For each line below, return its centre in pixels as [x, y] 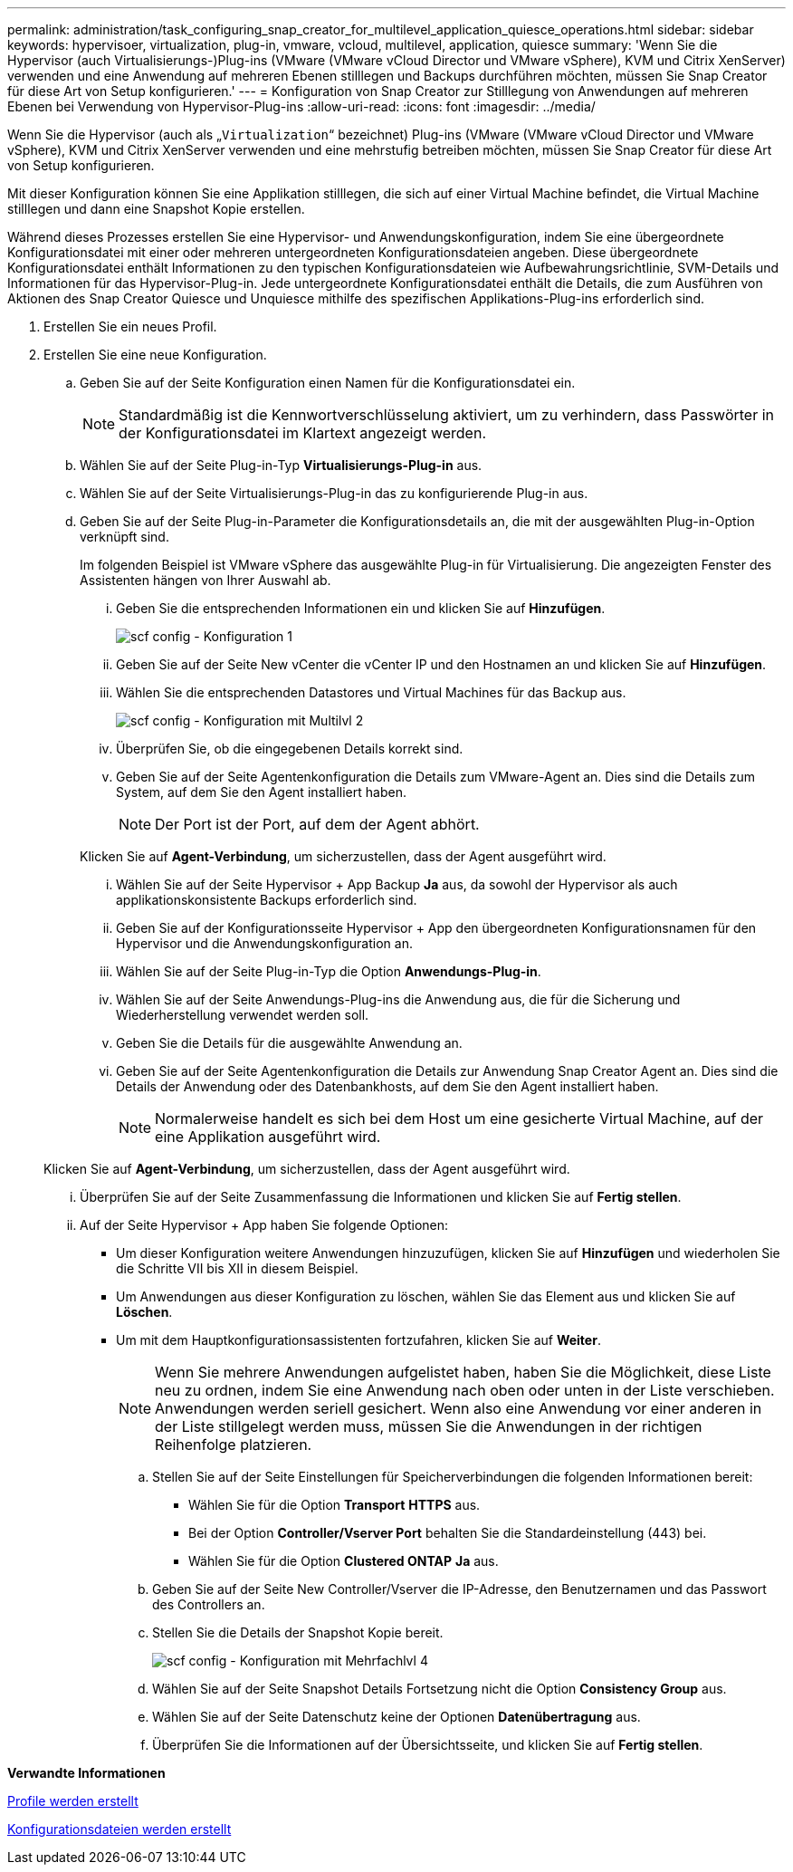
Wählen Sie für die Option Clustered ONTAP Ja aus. [344, 1561]
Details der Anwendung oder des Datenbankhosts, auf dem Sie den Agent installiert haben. [387, 1086]
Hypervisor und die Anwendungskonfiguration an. [264, 943]
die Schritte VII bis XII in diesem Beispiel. [237, 1268]
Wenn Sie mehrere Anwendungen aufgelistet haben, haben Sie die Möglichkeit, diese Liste [463, 1372]
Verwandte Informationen [86, 1773]
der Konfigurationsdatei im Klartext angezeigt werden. [302, 433]
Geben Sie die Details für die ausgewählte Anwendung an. [289, 1043]
